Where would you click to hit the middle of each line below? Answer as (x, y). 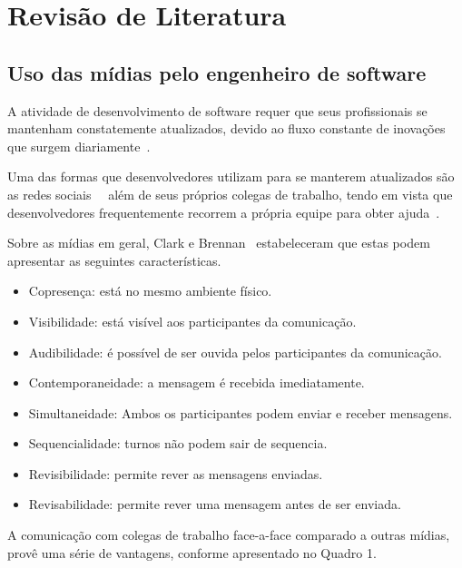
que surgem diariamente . (79, 146)
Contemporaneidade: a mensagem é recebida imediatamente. (197, 382)
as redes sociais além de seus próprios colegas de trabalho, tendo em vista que (230, 194)
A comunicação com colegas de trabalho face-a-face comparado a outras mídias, (229, 535)
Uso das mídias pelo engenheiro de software (217, 72)
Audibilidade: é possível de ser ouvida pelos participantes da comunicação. (235, 352)
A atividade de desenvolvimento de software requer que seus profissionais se (217, 110)
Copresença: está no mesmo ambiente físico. (150, 291)
